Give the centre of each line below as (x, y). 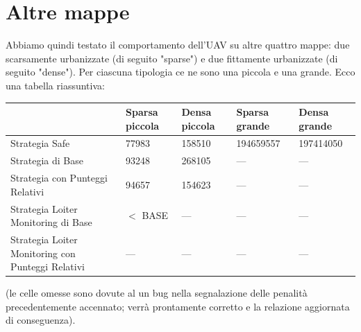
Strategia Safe (40, 143)
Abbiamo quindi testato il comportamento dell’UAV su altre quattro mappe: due (178, 45)
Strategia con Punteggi (59, 178)
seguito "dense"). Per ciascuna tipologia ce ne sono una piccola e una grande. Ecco (180, 72)
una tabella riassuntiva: (55, 85)
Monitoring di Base (51, 222)
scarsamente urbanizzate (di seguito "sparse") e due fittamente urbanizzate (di (172, 58)
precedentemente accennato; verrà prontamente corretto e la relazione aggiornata (178, 306)
